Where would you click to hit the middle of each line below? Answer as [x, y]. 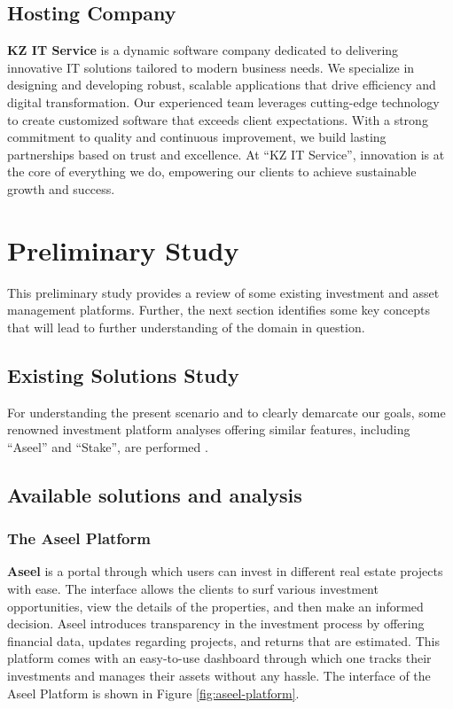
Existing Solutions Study [123, 374]
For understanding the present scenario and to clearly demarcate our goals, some [226, 412]
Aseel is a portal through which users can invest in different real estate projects [225, 571]
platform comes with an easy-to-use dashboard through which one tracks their [219, 658]
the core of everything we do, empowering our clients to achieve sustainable [212, 171]
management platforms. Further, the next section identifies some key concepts [219, 310]
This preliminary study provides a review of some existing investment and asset [223, 292]
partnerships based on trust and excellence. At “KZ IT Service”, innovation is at [226, 154]
